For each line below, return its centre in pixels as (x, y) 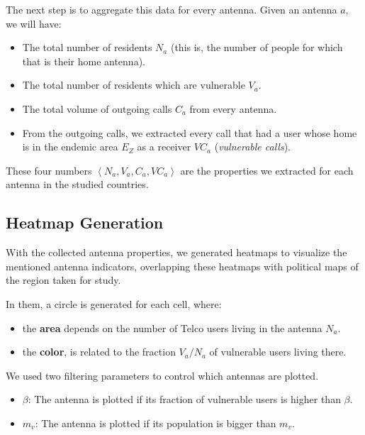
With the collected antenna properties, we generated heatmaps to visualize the (176, 252)
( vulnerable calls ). (252, 147)
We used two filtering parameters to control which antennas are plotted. (162, 375)
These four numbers (49, 170)
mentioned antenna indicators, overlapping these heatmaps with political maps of (182, 266)
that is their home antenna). (84, 61)
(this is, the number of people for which (257, 47)
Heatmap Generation (85, 222)
